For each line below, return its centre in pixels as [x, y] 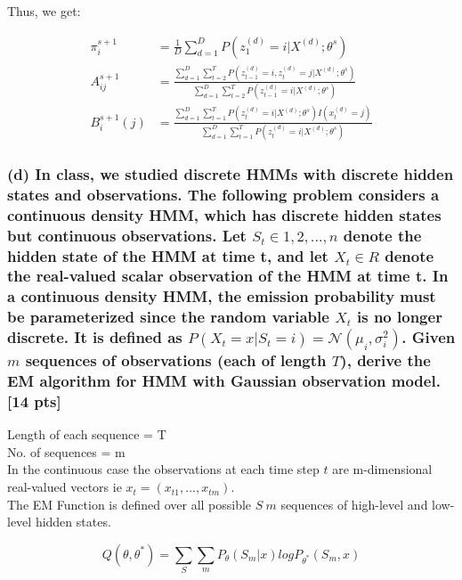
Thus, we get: [44, 11]
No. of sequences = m [66, 451]
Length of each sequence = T [87, 434]
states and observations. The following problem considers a [223, 194]
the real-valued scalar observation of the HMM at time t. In [228, 276]
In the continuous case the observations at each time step [163, 469]
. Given [429, 337]
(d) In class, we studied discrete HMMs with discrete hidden [231, 173]
